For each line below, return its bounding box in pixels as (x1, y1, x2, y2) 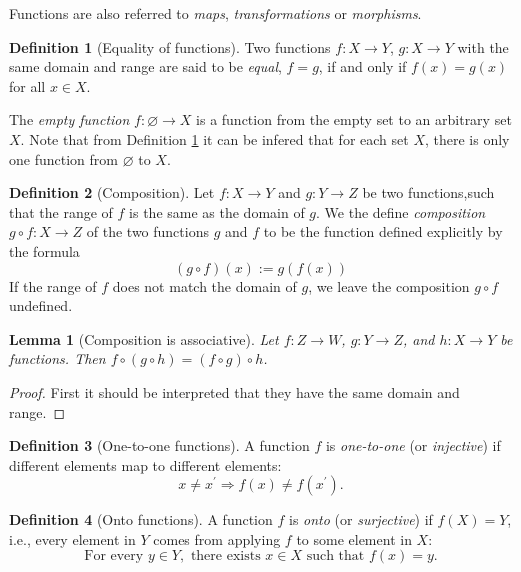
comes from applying (153, 528, 281, 549)
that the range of (9, 201, 113, 222)
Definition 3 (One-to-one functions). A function (9, 435, 310, 456)
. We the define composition (316, 201, 486, 222)
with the (457, 36, 509, 57)
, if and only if (318, 56, 407, 77)
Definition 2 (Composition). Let (9, 182, 215, 203)
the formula (9, 240, 80, 261)
